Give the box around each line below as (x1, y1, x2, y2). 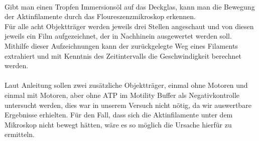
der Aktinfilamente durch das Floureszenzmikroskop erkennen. (5, 11, 196, 22)
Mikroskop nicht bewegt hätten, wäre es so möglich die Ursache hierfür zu (5, 119, 232, 129)
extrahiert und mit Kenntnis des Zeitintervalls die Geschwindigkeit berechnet (5, 50, 241, 61)
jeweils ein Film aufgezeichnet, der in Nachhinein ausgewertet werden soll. (5, 31, 232, 41)
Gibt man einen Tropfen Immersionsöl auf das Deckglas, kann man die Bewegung (5, 1, 255, 12)
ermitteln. (5, 129, 35, 139)
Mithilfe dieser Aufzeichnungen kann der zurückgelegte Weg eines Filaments (5, 40, 238, 51)
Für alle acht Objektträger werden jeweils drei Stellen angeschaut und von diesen (5, 21, 254, 31)
